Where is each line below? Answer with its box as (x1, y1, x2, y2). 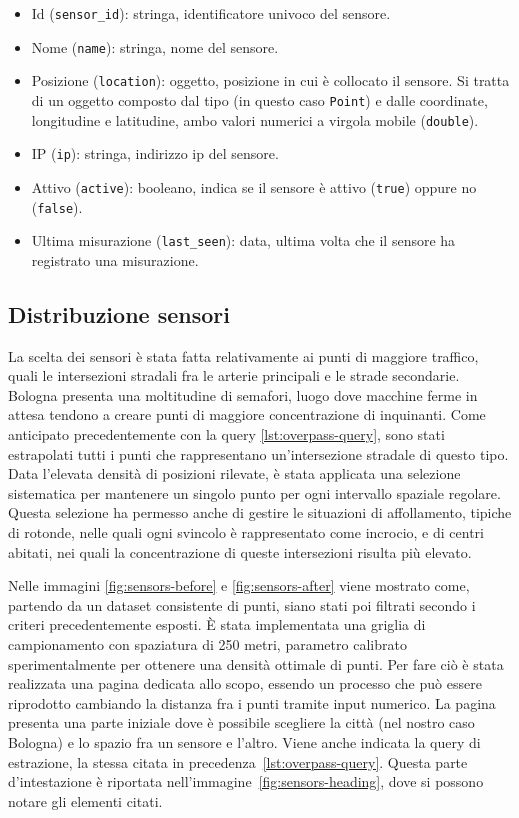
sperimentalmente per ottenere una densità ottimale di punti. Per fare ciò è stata (8, 653, 504, 674)
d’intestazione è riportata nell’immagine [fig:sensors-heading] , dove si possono (8, 771, 484, 792)
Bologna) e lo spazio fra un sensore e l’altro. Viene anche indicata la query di (8, 731, 481, 752)
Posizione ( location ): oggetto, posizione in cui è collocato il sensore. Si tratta (31, 70, 510, 91)
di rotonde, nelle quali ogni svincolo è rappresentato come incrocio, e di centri (8, 522, 484, 543)
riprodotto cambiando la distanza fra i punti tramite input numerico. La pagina (8, 692, 496, 713)
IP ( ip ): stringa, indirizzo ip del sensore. (31, 143, 279, 164)
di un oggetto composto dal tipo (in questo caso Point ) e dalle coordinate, (31, 89, 488, 110)
